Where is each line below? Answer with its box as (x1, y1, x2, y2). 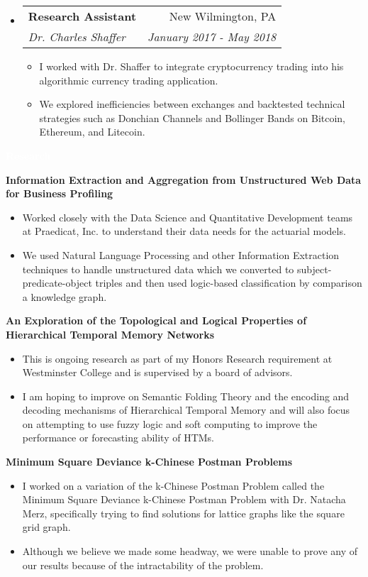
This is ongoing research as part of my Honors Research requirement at (22, 351, 333, 366)
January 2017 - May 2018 (147, 28, 277, 45)
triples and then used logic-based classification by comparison (95, 275, 362, 290)
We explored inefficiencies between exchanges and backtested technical (39, 97, 345, 111)
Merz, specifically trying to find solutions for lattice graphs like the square (22, 505, 345, 520)
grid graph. (22, 520, 71, 534)
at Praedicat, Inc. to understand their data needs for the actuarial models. (22, 224, 346, 238)
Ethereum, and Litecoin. (39, 124, 145, 139)
